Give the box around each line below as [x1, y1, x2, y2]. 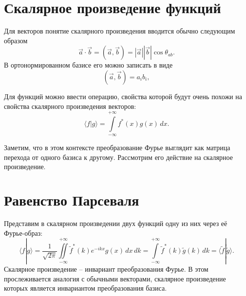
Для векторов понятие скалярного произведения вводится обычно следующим [4, 26, 235, 36]
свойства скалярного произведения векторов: [4, 101, 136, 111]
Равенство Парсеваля [4, 190, 139, 210]
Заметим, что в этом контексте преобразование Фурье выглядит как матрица [4, 142, 230, 153]
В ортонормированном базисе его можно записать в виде [4, 60, 173, 70]
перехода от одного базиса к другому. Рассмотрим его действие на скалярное [4, 152, 233, 162]
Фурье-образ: [4, 227, 43, 238]
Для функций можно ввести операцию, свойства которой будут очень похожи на [4, 91, 242, 101]
